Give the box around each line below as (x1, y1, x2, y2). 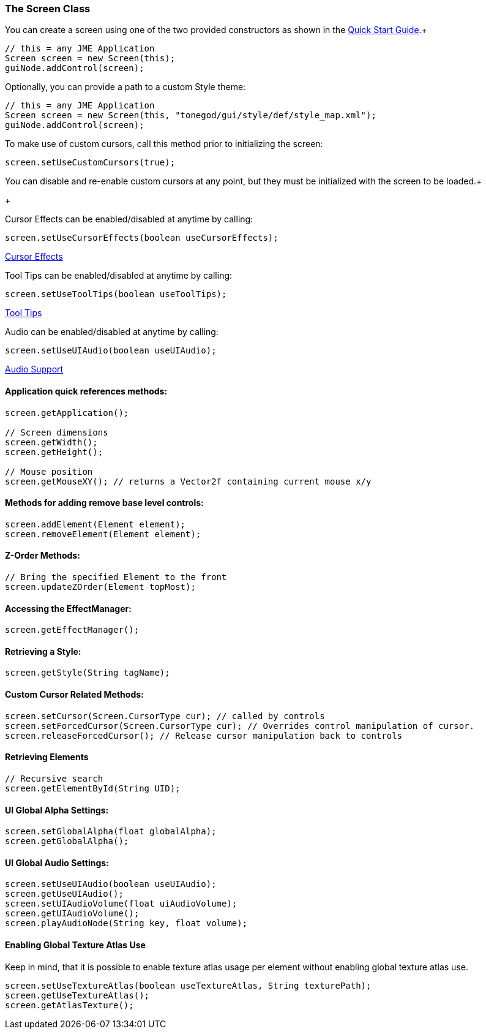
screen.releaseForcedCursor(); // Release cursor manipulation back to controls (5, 730, 403, 741)
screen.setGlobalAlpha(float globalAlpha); (5, 826, 217, 837)
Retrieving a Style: (5, 646, 81, 657)
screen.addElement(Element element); (5, 519, 186, 529)
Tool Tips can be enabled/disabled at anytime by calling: (5, 270, 233, 281)
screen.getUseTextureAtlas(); (5, 990, 150, 1000)
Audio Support (5, 364, 64, 375)
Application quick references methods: (5, 385, 168, 396)
